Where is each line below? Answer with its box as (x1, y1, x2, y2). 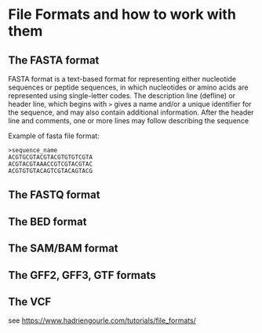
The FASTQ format (8, 188, 100, 202)
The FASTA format (8, 53, 100, 67)
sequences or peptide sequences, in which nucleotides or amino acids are (8, 82, 249, 92)
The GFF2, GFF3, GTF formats (8, 269, 156, 282)
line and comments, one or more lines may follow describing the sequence (8, 116, 249, 125)
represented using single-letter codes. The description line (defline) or (8, 91, 236, 100)
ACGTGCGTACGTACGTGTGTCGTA (8, 153, 93, 161)
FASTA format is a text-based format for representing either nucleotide (8, 75, 237, 83)
